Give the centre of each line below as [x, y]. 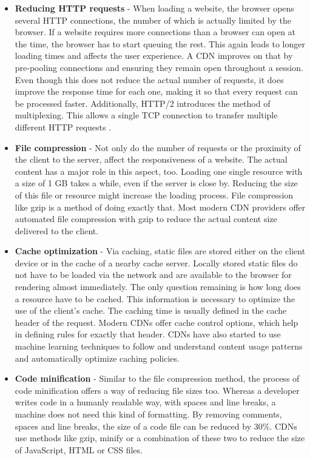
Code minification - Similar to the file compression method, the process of [157, 378]
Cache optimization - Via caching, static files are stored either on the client [160, 251]
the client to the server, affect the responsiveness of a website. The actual [151, 159]
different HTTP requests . [63, 127]
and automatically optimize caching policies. [97, 358]
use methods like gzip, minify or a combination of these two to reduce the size [160, 438]
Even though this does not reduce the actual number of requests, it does [149, 79]
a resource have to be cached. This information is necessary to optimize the [155, 298]
